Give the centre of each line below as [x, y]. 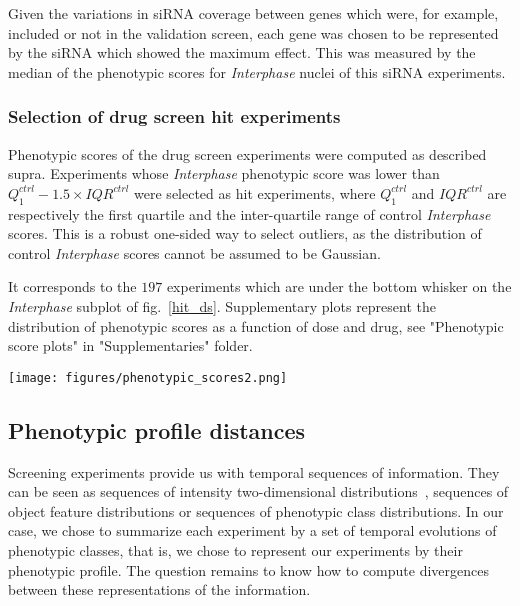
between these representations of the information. [159, 589]
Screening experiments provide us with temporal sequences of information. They [254, 471]
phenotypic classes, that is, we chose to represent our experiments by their [235, 549]
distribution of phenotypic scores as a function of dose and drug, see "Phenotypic [256, 325]
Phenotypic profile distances [157, 429]
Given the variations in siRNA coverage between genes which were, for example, [253, 13]
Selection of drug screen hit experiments [174, 116]
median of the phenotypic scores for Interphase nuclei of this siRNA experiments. [257, 71]
